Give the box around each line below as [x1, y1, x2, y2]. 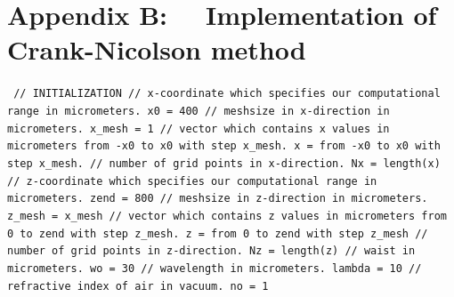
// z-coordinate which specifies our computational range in [7, 174, 377, 188]
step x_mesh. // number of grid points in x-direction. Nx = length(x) [7, 157, 441, 170]
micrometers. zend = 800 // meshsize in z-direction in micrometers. [7, 192, 428, 205]
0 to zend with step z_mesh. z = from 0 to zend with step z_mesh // [7, 227, 428, 240]
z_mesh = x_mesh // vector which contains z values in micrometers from [7, 209, 447, 222]
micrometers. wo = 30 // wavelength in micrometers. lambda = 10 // [7, 261, 422, 275]
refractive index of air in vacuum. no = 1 [7, 279, 269, 293]
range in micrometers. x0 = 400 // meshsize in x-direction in [7, 104, 390, 117]
